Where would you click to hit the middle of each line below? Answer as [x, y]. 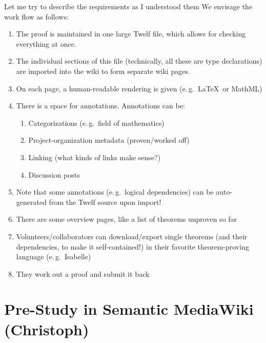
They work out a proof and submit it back [83, 273]
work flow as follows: [36, 16]
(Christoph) [47, 329]
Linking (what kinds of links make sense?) [95, 157]
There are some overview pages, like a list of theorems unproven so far [127, 219]
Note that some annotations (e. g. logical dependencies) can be [115, 192]
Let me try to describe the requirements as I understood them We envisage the [128, 6]
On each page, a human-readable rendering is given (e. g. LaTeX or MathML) [139, 88]
